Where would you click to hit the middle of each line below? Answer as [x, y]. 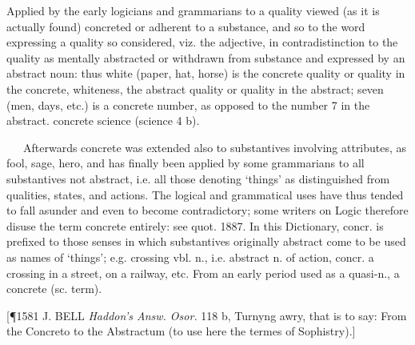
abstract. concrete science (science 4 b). [103, 120]
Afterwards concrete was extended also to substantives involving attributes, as [215, 147]
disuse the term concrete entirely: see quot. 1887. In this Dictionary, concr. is [195, 225]
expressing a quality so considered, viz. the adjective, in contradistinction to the [202, 42]
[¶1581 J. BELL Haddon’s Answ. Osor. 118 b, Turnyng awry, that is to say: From [207, 315]
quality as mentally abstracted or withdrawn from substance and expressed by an [206, 57]
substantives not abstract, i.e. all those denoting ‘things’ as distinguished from [198, 178]
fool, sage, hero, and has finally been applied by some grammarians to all [186, 163]
